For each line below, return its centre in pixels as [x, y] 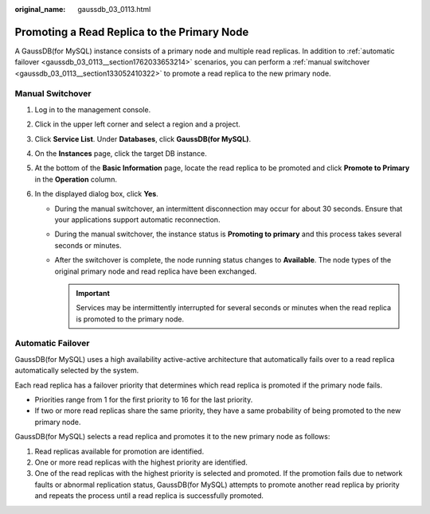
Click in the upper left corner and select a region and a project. [137, 124]
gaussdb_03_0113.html [114, 9]
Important [93, 293]
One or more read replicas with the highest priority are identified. [141, 462]
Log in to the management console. [93, 109]
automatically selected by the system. [77, 371]
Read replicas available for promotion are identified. [119, 451]
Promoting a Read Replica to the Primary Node [132, 32]
